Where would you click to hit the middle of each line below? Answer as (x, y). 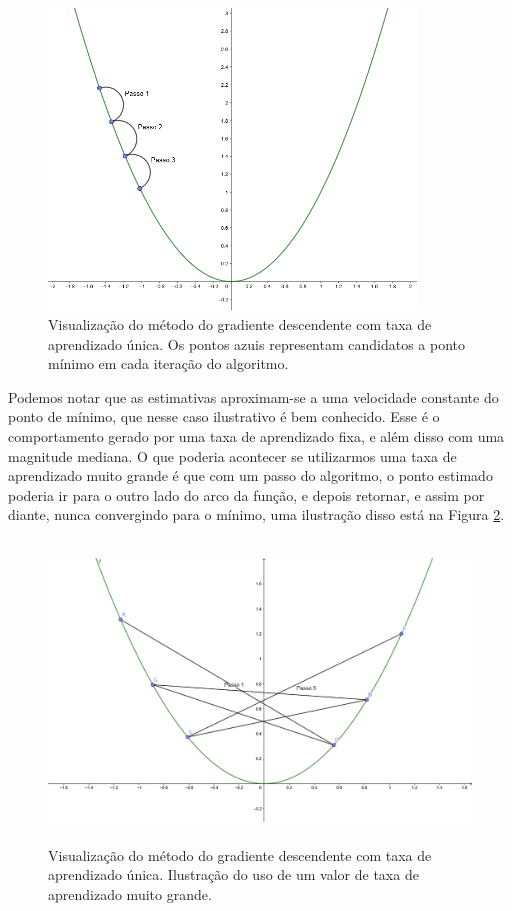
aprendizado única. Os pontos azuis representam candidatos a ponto (257, 343)
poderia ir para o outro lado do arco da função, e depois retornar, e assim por (246, 494)
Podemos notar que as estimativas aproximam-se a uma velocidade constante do (253, 396)
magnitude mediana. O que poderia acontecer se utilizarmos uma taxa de (232, 455)
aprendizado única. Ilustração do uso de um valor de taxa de (233, 874)
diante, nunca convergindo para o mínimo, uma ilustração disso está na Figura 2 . (256, 514)
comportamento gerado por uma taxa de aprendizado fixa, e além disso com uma (256, 435)
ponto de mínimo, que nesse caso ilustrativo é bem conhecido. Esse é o (224, 416)
